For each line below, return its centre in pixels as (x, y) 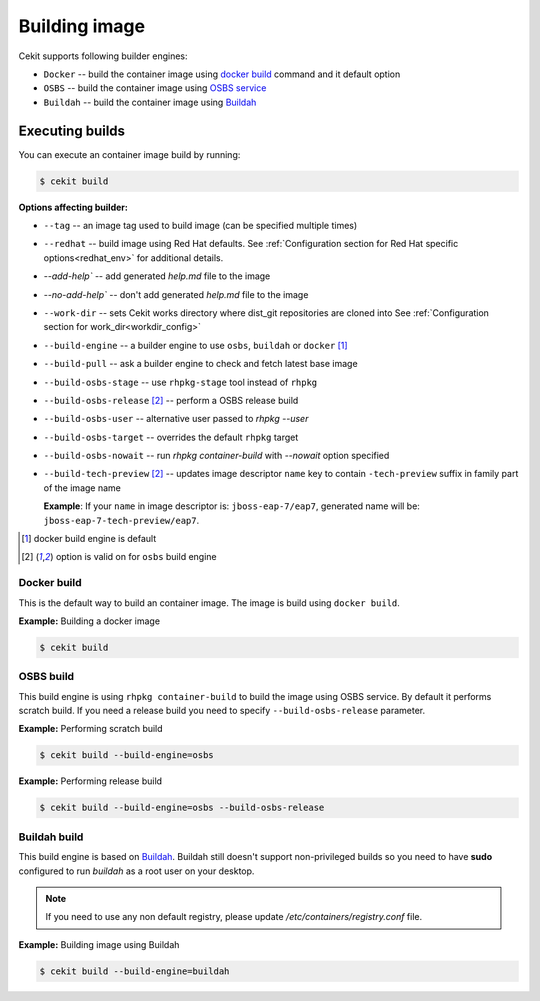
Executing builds (71, 130)
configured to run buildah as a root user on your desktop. (136, 871)
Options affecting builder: (73, 207)
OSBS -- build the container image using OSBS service (155, 88)
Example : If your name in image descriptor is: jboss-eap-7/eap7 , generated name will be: (231, 506)
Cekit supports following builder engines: (103, 56)
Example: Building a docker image (89, 621)
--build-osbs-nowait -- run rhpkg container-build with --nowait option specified (216, 456)
